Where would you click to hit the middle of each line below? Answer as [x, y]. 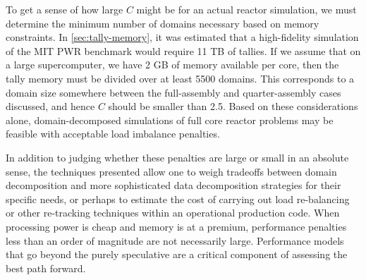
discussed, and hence [50, 106]
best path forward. [46, 268]
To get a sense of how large [65, 9]
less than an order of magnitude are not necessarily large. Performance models [175, 240]
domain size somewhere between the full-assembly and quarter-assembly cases [173, 92]
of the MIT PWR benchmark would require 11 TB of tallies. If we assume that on [183, 50]
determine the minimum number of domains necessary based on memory [163, 23]
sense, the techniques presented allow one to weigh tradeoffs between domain [171, 171]
